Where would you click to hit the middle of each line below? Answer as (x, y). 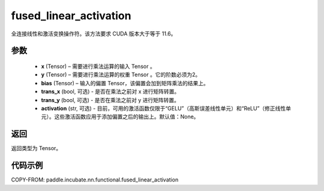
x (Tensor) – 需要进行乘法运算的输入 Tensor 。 (98, 66)
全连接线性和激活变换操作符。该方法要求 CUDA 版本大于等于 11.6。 (94, 34)
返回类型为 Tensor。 (36, 148)
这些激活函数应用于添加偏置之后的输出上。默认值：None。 (127, 117)
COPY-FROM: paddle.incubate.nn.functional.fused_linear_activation (95, 180)
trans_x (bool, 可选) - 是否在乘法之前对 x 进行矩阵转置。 (110, 92)
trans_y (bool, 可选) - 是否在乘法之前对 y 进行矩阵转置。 (110, 100)
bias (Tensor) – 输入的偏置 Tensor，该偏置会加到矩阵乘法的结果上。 (125, 83)
